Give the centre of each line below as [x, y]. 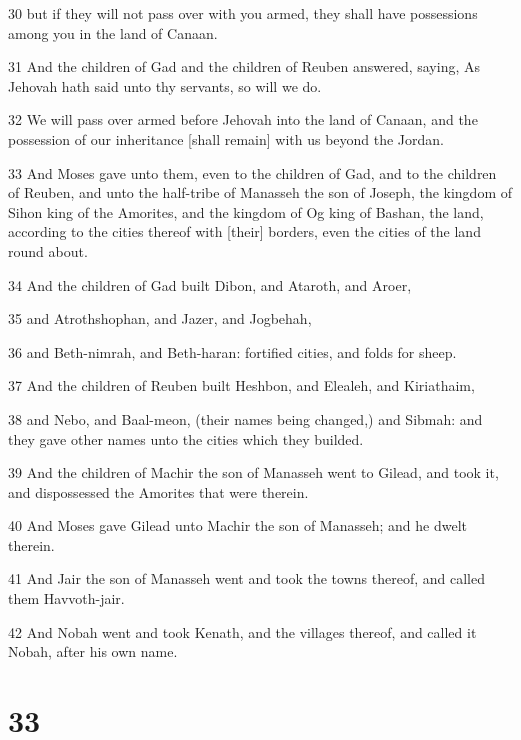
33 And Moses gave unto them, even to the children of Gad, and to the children [252, 172]
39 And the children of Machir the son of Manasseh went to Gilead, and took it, [253, 472]
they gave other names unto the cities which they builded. [186, 438]
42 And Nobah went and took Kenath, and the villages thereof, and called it [242, 631]
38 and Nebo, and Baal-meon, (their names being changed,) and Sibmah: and [245, 418]
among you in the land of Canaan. [113, 32]
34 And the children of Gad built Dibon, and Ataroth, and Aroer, [210, 284]
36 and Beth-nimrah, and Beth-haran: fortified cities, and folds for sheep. [232, 351]
